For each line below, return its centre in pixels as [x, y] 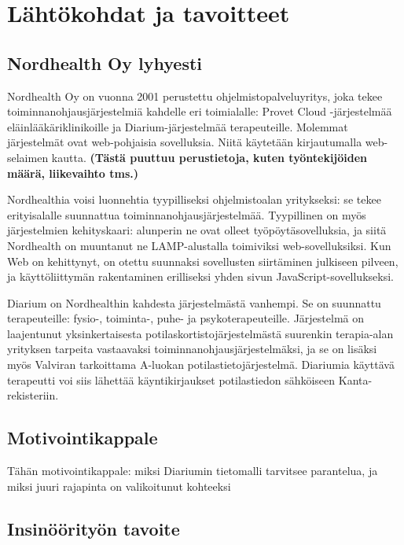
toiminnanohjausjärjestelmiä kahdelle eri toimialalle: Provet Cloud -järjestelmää [200, 111]
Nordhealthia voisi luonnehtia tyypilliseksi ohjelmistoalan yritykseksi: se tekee [194, 199]
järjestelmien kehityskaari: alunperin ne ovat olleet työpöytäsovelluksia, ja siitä [197, 230]
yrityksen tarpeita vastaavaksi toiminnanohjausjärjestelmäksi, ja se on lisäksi [192, 349]
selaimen [28, 157]
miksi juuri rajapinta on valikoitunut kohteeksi [119, 486]
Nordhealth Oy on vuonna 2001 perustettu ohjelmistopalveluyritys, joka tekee [195, 96]
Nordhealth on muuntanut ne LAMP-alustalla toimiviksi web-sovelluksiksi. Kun [199, 245]
